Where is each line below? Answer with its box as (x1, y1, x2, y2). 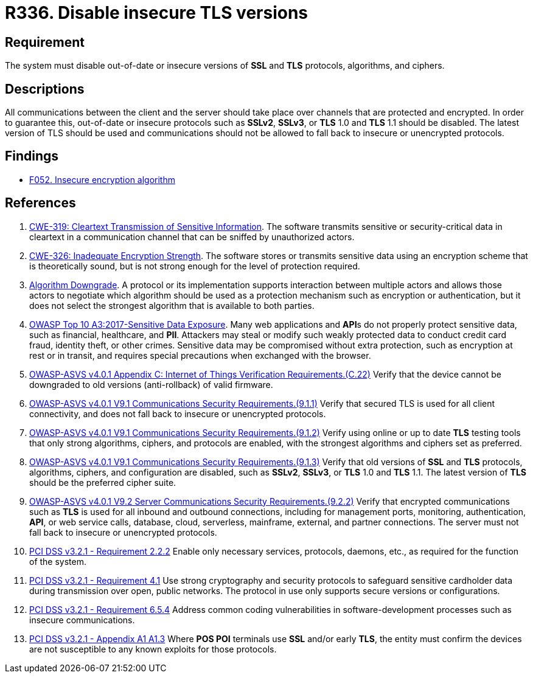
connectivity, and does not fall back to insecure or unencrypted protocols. (29, 408, 326, 419)
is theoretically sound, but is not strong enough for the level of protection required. (29, 260, 360, 271)
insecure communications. (29, 614, 135, 625)
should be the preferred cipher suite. (29, 477, 176, 488)
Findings (5, 148, 59, 164)
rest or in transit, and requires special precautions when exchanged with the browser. (29, 350, 371, 361)
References (5, 195, 76, 211)
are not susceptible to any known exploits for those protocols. (29, 643, 277, 654)
